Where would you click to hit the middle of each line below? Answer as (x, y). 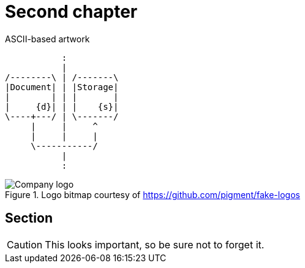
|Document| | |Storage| (62, 87)
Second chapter (71, 12)
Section (29, 218)
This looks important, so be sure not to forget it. (155, 244)
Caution (25, 244)
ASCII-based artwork (47, 39)
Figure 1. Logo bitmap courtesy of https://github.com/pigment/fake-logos (152, 194)
